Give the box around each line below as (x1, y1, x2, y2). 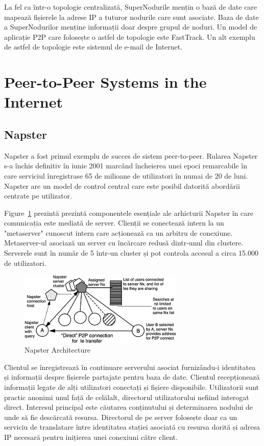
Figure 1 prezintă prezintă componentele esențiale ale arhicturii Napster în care (4, 207, 253, 218)
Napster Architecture (25, 344, 90, 355)
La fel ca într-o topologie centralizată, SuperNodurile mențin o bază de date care (4, 2, 257, 12)
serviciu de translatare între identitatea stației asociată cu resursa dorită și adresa (4, 422, 260, 432)
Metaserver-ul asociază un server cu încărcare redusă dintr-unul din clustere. (4, 237, 244, 248)
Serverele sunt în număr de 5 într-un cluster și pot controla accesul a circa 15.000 (4, 247, 258, 258)
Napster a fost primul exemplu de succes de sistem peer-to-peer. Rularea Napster (4, 150, 258, 161)
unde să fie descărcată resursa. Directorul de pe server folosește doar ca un (4, 411, 237, 422)
